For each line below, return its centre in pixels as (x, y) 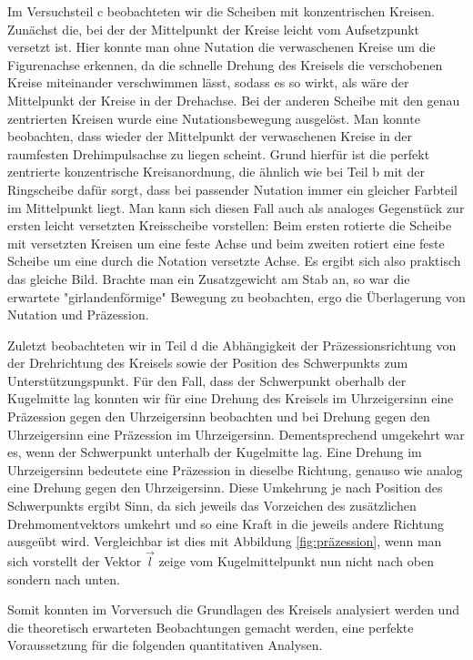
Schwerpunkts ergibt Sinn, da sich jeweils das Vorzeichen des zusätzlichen (212, 506)
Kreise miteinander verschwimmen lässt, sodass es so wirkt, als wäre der (208, 82)
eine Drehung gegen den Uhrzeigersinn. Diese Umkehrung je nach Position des (225, 487)
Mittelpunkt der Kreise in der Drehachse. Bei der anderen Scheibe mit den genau (234, 100)
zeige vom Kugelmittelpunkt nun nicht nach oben (296, 561)
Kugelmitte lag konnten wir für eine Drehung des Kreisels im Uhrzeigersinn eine (231, 398)
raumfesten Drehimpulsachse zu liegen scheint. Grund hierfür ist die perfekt (219, 153)
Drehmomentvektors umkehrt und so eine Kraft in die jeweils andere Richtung (226, 523)
